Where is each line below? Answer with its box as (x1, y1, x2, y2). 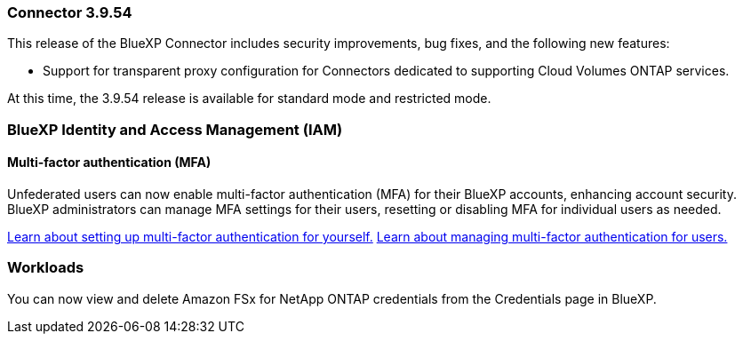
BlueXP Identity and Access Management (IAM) (7, 120, 343, 139)
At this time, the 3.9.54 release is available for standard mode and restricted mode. (7, 91, 491, 107)
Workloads (7, 258, 84, 277)
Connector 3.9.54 (7, 4, 132, 21)
